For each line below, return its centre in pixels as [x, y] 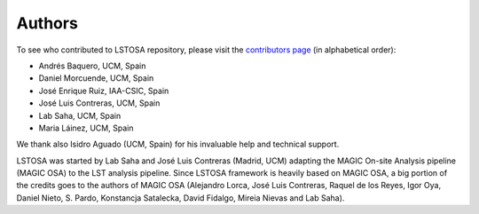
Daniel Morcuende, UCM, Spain [96, 78]
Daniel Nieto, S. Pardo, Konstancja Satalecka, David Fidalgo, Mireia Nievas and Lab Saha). [181, 198]
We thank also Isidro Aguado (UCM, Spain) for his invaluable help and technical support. [178, 144]
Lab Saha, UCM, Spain [80, 115]
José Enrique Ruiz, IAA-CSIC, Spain [104, 91]
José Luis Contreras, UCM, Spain [99, 103]
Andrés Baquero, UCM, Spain [92, 66]
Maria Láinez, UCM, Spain [86, 128]
